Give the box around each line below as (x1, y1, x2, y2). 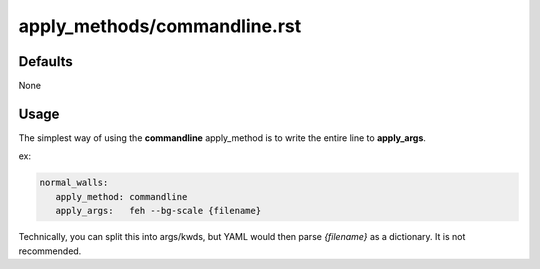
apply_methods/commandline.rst (18, 15, 302, 37)
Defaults (18, 53, 74, 70)
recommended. (18, 245, 82, 257)
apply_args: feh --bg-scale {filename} (55, 205, 262, 217)
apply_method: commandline (55, 191, 188, 202)
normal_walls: (39, 177, 109, 189)
